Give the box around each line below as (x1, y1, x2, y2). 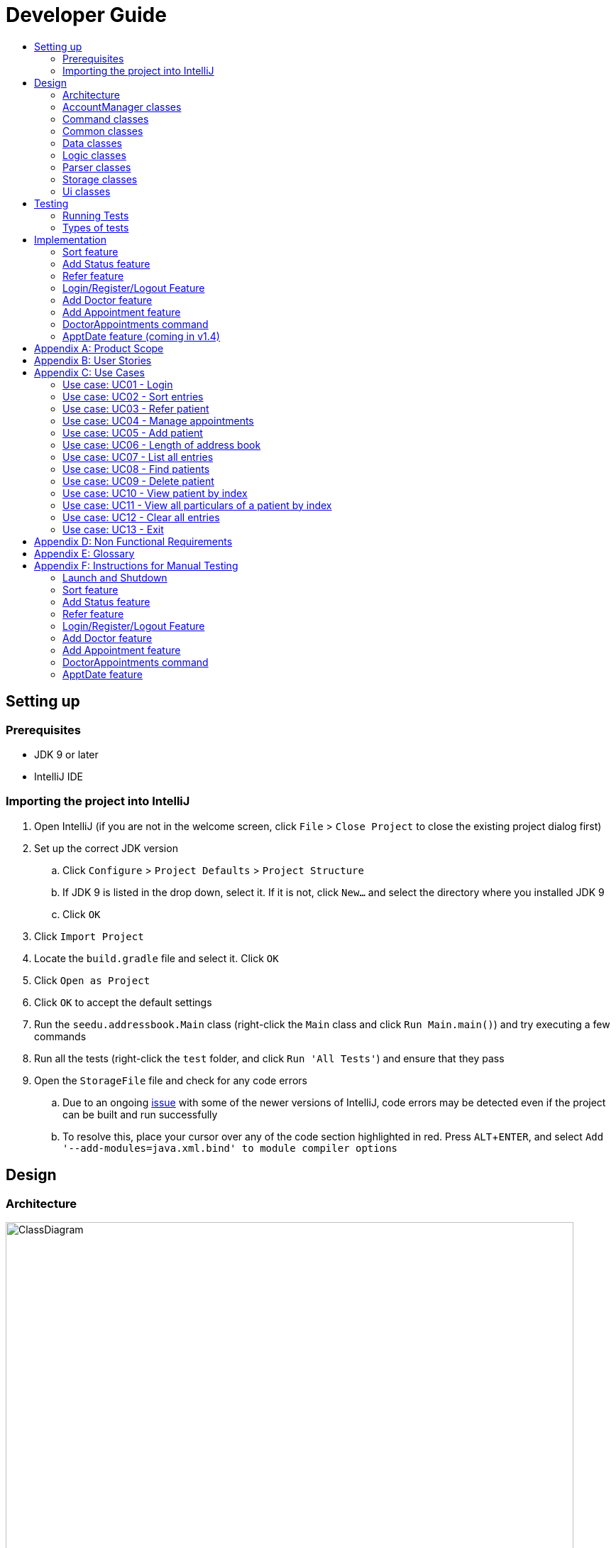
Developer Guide (6, 3, 167, 27)
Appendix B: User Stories (34, 354, 152, 366)
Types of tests (62, 221, 129, 234)
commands (34, 1030, 87, 1042)
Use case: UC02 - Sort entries (62, 390, 204, 403)
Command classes (62, 112, 149, 125)
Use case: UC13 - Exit (62, 523, 164, 535)
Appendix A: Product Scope (34, 342, 164, 354)
